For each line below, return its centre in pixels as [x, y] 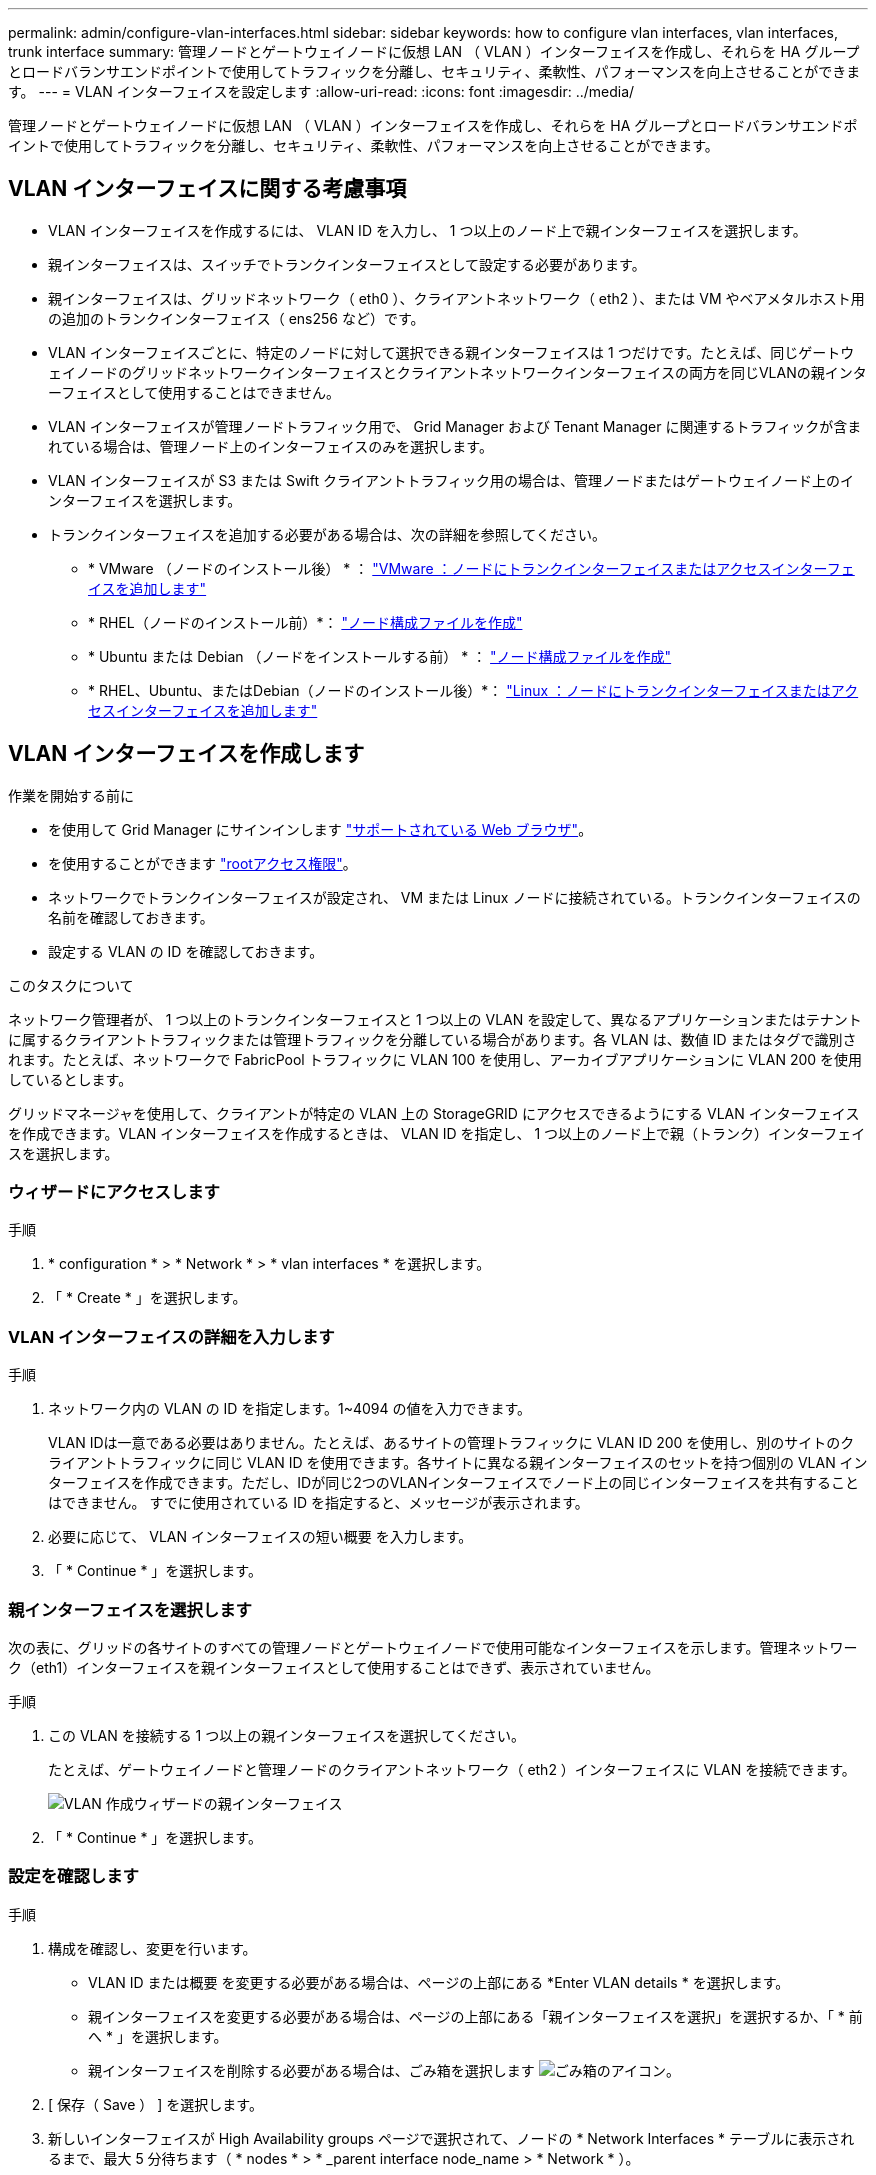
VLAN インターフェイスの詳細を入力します [171, 1336]
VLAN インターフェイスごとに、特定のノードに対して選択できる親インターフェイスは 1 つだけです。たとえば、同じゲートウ [451, 352]
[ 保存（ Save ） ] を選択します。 [155, 2104]
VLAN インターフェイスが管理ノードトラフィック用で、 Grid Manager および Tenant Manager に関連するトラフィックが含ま [455, 426]
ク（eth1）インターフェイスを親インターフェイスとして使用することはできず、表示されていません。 [334, 1667]
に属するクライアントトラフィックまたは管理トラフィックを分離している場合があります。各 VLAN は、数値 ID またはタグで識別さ [432, 1039]
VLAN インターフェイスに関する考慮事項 [207, 189]
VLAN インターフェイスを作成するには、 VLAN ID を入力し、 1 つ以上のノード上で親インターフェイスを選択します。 [427, 230]
